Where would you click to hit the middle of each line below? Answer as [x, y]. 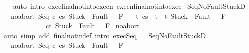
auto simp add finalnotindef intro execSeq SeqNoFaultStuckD [105, 35]
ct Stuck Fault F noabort [92, 26]
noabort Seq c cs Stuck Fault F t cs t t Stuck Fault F [118, 16]
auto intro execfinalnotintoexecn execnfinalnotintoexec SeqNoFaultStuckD [129, 6]
